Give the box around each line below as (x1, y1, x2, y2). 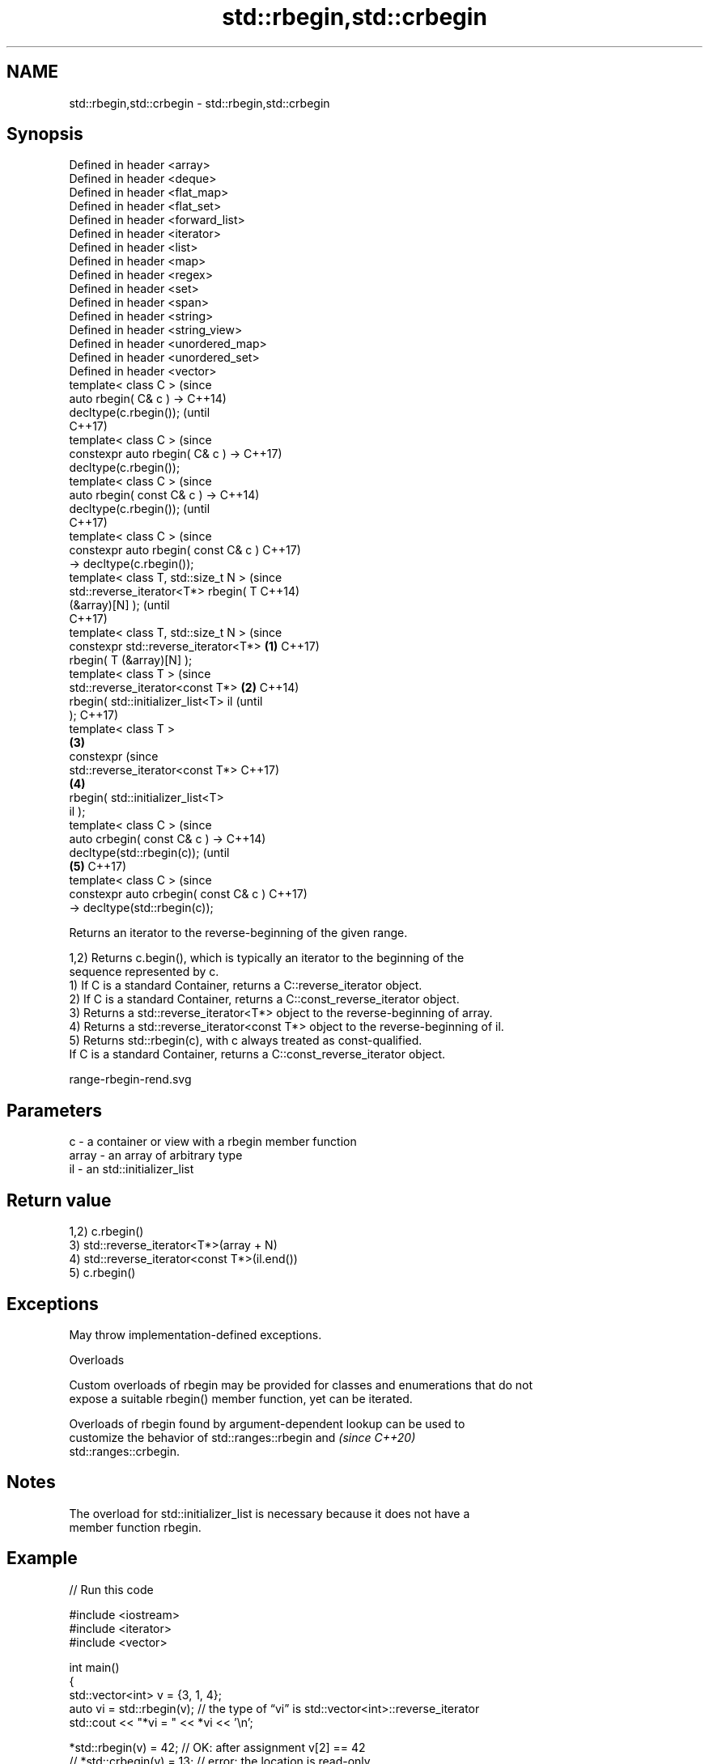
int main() (69, 1660, 120, 1674)
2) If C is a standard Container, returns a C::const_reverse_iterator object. (69, 992, 460, 1007)
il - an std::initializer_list (69, 1162, 194, 1177)
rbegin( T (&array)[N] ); (69, 653, 193, 668)
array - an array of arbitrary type (69, 1148, 243, 1163)
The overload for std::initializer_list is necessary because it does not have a (69, 1506, 470, 1520)
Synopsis (6, 124, 83, 145)
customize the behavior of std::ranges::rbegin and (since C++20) (69, 1430, 416, 1444)
